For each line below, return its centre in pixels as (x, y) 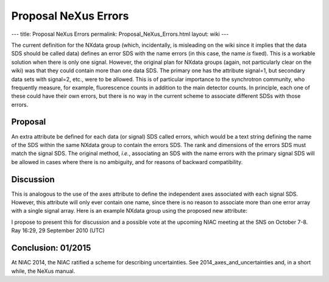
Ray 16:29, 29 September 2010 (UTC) (58, 230)
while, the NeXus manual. (43, 271)
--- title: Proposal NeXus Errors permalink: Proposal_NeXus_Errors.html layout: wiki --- (120, 34)
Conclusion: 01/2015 (51, 248)
